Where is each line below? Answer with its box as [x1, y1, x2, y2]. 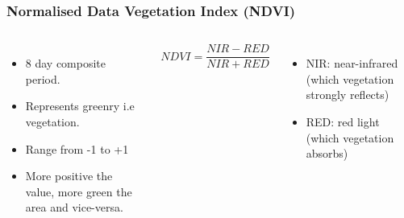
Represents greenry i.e [25, 97, 135, 114]
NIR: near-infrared [306, 55, 398, 72]
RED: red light [306, 113, 380, 130]
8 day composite [25, 55, 106, 72]
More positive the [25, 167, 113, 184]
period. [25, 70, 60, 87]
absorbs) [306, 145, 348, 162]
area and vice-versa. [25, 199, 123, 216]
